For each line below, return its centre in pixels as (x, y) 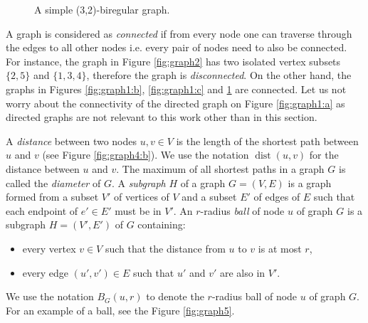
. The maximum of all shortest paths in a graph (220, 168)
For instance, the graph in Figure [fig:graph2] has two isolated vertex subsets (173, 61)
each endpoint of (42, 210)
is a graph (310, 182)
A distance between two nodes (72, 141)
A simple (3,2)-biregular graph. (102, 9)
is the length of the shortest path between (267, 141)
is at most (280, 248)
